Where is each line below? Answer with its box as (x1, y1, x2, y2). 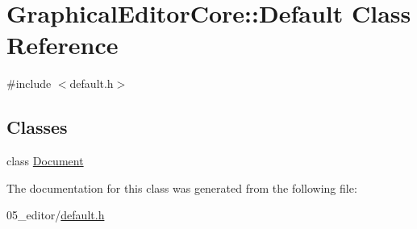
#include (6, 75, 52, 92)
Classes (6, 114, 68, 139)
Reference (6, 28, 119, 61)
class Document (6, 152, 84, 169)
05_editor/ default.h (6, 206, 105, 223)
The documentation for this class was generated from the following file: (6, 179, 357, 196)
